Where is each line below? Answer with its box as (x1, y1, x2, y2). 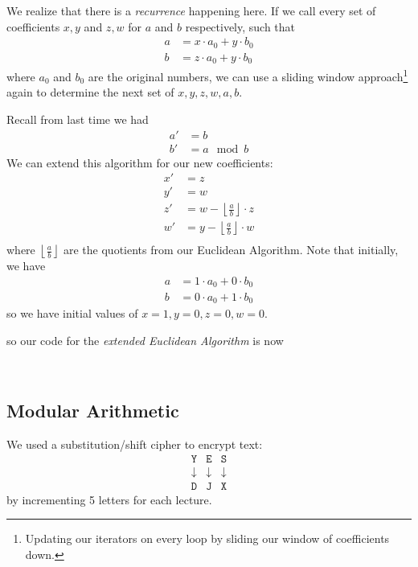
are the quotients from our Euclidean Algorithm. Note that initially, (63, 241, 399, 258)
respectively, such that (185, 18, 296, 35)
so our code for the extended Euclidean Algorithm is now (6, 331, 284, 348)
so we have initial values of (6, 304, 138, 321)
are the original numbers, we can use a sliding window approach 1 (88, 66, 408, 84)
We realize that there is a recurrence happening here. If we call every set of (6, 2, 376, 18)
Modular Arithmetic (6, 398, 179, 423)
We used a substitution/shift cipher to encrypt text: (6, 435, 263, 452)
